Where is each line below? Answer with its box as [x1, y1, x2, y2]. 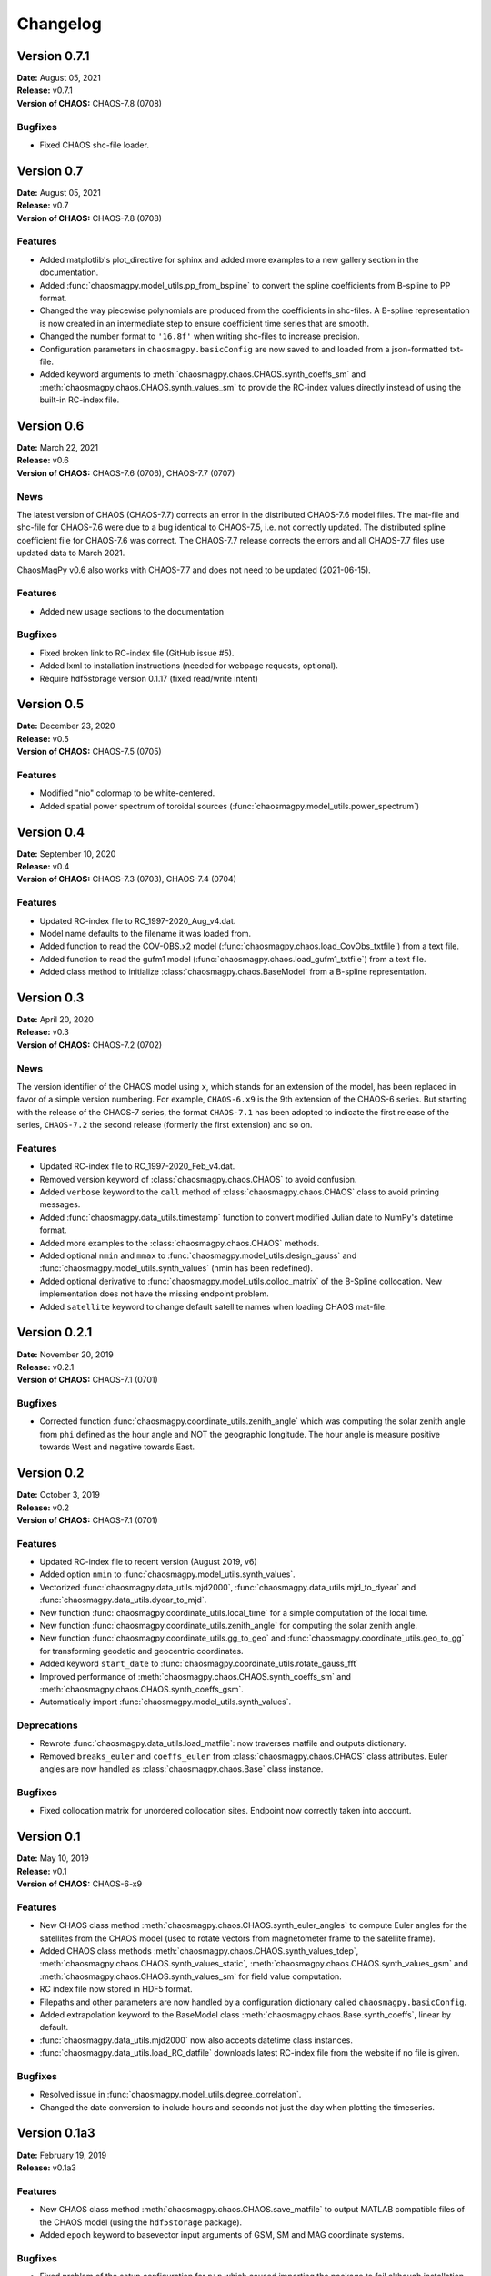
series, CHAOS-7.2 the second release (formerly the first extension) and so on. [16, 1120, 313, 1131]
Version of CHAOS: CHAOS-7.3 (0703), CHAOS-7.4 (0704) [16, 874, 236, 885]
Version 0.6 [16, 418, 85, 433]
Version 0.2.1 [16, 1325, 93, 1340]
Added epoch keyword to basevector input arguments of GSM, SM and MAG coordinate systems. [39, 2229, 405, 2240]
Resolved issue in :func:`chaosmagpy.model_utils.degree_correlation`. [39, 2089, 302, 2100]
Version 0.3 [16, 990, 85, 1005]
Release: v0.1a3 [16, 2162, 76, 2173]
